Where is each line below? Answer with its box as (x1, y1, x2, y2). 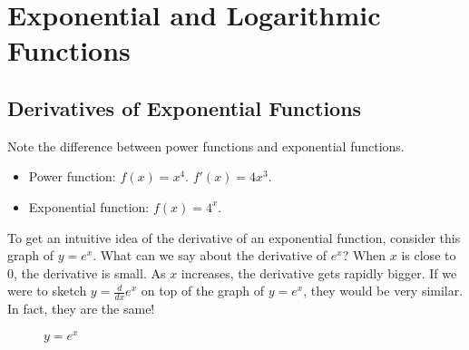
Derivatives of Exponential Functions (7, 93, 362, 122)
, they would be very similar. (303, 281, 464, 300)
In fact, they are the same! (7, 299, 155, 318)
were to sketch (7, 281, 87, 300)
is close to (401, 246, 456, 265)
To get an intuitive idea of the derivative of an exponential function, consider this (7, 228, 461, 247)
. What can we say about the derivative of (93, 246, 327, 265)
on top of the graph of (141, 281, 265, 300)
